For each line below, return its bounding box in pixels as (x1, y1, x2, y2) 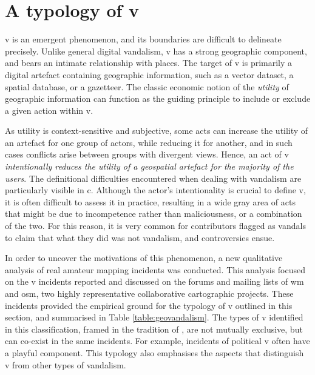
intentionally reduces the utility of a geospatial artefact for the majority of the (5, 160, 294, 173)
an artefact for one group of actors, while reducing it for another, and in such (5, 136, 293, 148)
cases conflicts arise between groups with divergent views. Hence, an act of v (5, 148, 289, 161)
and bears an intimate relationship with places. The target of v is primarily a (5, 56, 293, 69)
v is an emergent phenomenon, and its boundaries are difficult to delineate (5, 33, 282, 45)
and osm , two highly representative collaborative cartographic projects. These (5, 287, 294, 299)
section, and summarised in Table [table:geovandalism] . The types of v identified (5, 311, 303, 324)
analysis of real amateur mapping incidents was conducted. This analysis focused (5, 263, 305, 276)
